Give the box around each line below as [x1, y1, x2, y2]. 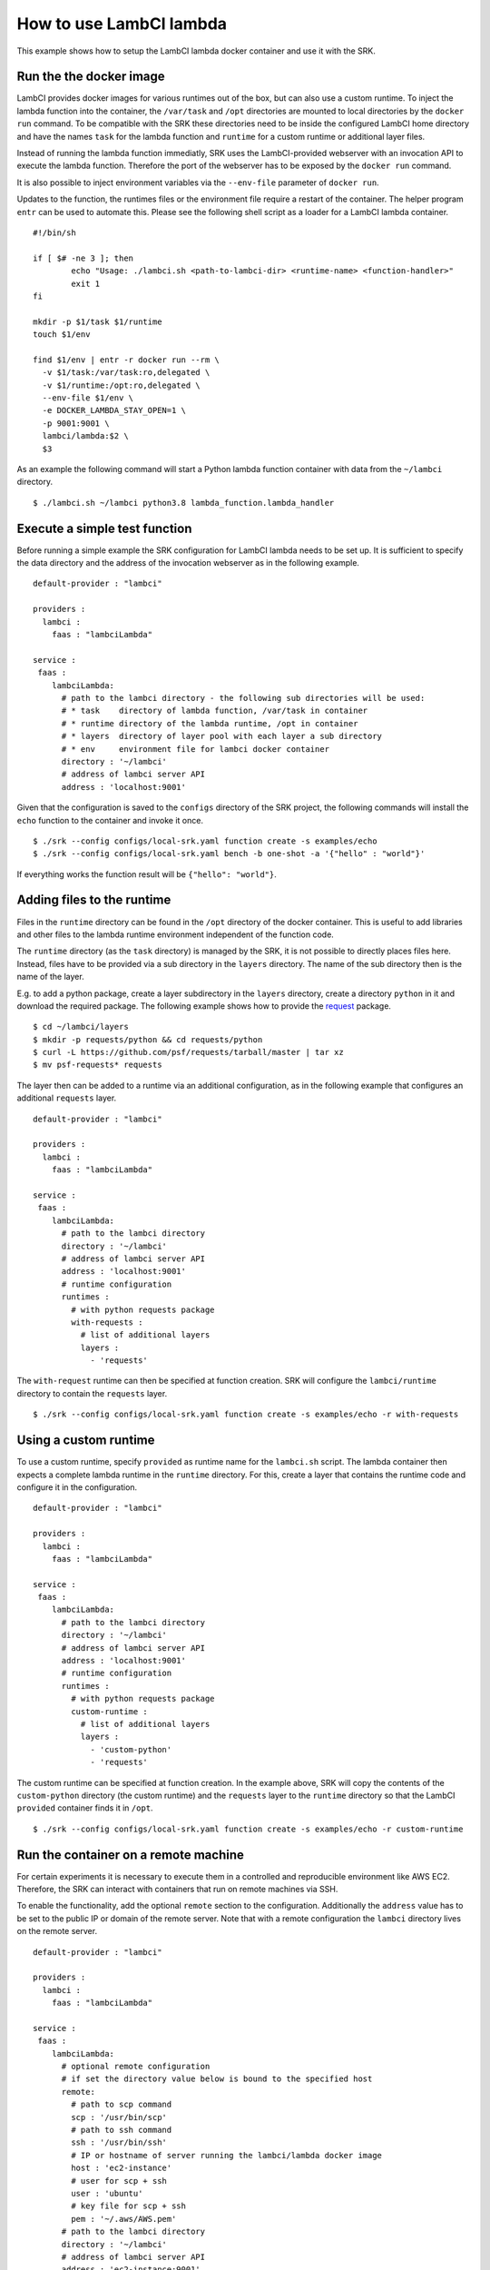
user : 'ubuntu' [71, 2188, 143, 2198]
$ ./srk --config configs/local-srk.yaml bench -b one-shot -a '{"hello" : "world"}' [33, 849, 426, 859]
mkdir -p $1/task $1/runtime [33, 316, 162, 327]
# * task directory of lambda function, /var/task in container [61, 706, 368, 716]
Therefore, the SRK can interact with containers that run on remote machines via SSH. [16, 1884, 338, 1894]
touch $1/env [33, 330, 91, 340]
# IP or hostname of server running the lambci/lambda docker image [71, 2150, 383, 2160]
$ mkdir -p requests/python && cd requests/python [33, 1034, 263, 1044]
